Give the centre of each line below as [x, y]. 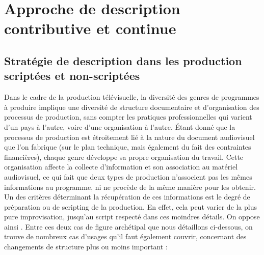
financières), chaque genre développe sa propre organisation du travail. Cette [124, 157]
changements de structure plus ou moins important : [86, 247]
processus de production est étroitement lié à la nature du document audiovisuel [129, 137]
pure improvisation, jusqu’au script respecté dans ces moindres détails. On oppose [132, 217]
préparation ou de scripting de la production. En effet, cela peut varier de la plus [131, 206]
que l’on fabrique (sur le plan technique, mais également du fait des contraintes [128, 147]
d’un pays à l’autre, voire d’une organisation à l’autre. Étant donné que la [120, 126]
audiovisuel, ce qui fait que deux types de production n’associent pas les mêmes [128, 176]
